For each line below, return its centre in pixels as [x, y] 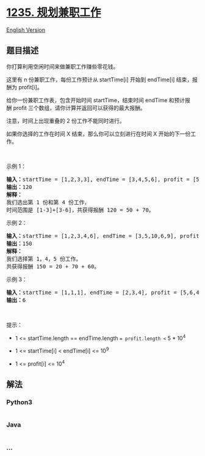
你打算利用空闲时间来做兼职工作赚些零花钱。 [63, 66]
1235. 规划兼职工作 [54, 13]
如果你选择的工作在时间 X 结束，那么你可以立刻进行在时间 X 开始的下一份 [99, 134]
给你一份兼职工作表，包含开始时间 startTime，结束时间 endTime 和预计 [96, 100]
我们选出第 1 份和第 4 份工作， [48, 202]
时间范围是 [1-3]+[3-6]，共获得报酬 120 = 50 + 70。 [80, 210]
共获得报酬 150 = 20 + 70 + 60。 [53, 266]
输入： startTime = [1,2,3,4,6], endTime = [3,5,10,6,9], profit [103, 236]
